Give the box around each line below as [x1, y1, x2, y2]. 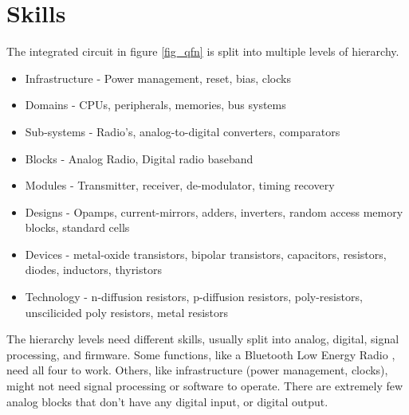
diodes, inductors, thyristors [25, 261, 162, 278]
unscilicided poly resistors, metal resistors [25, 303, 229, 320]
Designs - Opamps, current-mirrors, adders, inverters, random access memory [25, 203, 403, 220]
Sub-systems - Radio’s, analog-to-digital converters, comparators [25, 123, 340, 139]
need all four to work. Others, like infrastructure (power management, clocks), [6, 362, 388, 378]
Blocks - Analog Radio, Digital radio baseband [25, 150, 254, 166]
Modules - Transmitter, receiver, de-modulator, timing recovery [25, 177, 335, 194]
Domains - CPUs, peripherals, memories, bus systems [25, 96, 286, 113]
